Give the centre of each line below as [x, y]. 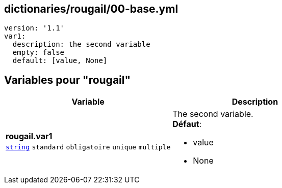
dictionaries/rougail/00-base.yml [91, 9]
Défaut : [187, 124]
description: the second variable [81, 44]
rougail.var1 [29, 136]
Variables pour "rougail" [68, 80]
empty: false [39, 53]
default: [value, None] [60, 61]
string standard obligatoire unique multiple [88, 147]
